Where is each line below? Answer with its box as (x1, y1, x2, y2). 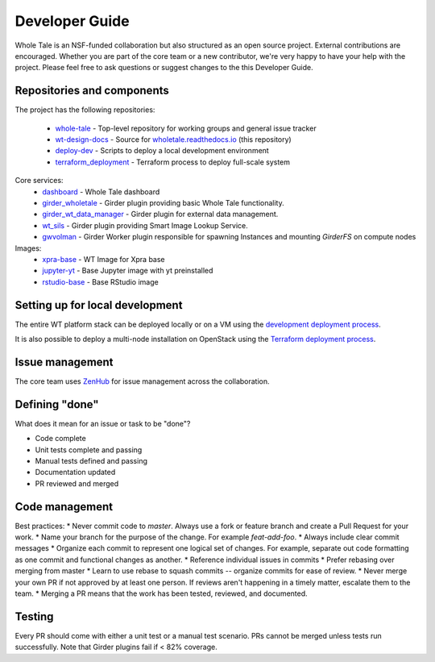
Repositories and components (14, 84, 169, 98)
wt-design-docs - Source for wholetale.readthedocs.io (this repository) (55, 135, 292, 144)
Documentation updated (35, 468, 116, 477)
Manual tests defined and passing (35, 456, 148, 465)
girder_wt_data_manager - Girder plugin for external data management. (42, 210, 279, 219)
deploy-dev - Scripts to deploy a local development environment (55, 146, 269, 156)
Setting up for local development (14, 298, 183, 312)
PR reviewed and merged (35, 478, 119, 488)
